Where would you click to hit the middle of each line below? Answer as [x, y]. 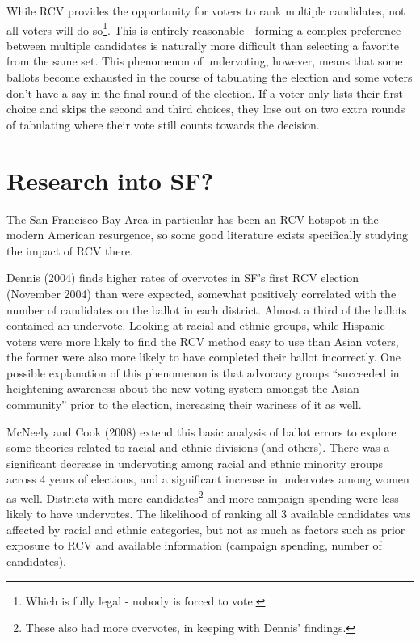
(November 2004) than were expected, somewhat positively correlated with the [202, 293]
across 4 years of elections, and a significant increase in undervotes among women [208, 479]
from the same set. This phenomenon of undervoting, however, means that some [205, 61]
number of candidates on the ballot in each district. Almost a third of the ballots [207, 309]
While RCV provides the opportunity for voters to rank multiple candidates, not [206, 11]
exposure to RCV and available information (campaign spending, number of [194, 545]
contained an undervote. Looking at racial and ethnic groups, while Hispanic [196, 325]
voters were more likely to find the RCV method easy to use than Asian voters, [203, 341]
